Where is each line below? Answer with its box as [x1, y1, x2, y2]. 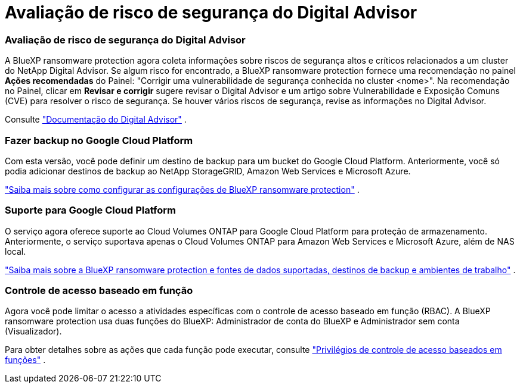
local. [5, 246, 26, 256]
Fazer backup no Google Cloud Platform [5, 134, 193, 146]
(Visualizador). [5, 326, 62, 337]
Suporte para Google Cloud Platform [5, 204, 177, 217]
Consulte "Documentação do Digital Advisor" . [5, 114, 187, 125]
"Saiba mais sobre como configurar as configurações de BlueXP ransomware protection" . [5, 184, 360, 195]
